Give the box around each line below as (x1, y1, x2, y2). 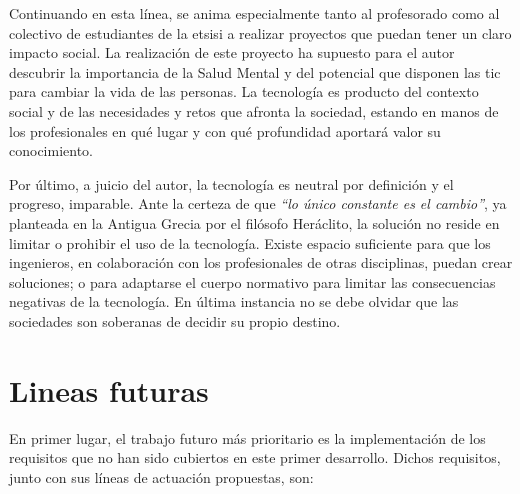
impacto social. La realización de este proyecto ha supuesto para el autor (9, 42, 455, 63)
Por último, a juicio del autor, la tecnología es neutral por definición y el (9, 173, 454, 194)
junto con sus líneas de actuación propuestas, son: (9, 466, 314, 487)
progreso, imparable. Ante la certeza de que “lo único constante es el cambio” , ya (9, 193, 507, 214)
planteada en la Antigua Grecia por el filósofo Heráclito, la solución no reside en (9, 212, 500, 233)
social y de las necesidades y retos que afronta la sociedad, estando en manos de (9, 100, 499, 121)
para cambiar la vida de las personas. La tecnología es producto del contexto (9, 81, 479, 102)
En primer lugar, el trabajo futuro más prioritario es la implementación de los (9, 427, 486, 448)
